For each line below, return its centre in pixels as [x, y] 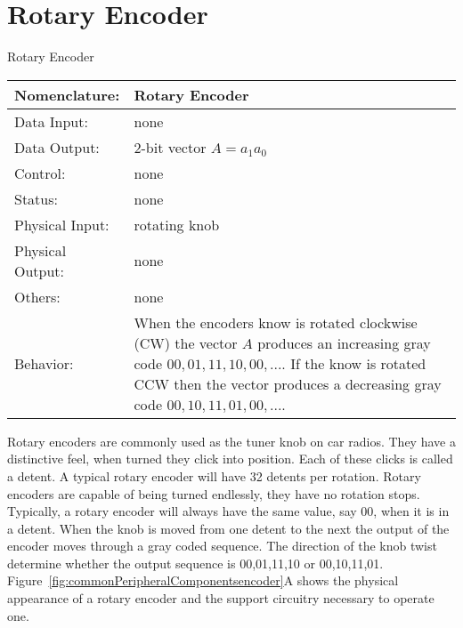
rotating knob [177, 224]
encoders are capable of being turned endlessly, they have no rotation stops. [214, 493]
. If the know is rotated [354, 363]
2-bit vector [170, 147]
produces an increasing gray [344, 342]
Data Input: [51, 121]
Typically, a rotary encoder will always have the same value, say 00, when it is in [228, 511]
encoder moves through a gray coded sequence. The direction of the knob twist [222, 546]
